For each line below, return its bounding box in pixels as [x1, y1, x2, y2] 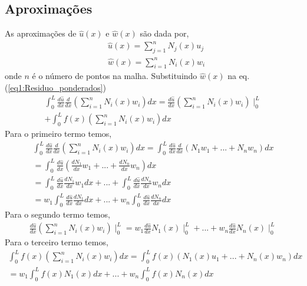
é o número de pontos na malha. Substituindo [32, 70, 197, 82]
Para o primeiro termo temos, [5, 127, 112, 140]
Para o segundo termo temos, [5, 208, 110, 221]
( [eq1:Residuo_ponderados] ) [5, 81, 106, 94]
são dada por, [140, 27, 189, 40]
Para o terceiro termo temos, [5, 236, 108, 248]
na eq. [227, 70, 250, 82]
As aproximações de [5, 27, 77, 40]
